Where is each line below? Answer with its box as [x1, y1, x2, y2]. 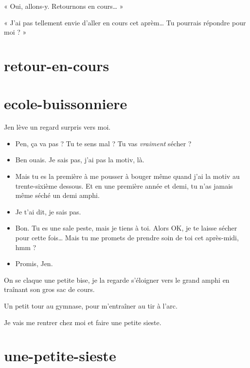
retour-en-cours [4, 55, 109, 75]
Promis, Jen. [15, 258, 53, 269]
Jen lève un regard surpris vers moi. [4, 122, 111, 132]
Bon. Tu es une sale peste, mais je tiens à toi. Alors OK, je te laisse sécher [15, 223, 237, 233]
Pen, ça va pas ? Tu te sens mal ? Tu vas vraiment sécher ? [15, 138, 192, 148]
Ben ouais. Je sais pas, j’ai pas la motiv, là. [15, 155, 144, 165]
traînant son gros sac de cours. [4, 284, 95, 294]
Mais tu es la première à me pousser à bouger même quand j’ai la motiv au [15, 171, 240, 181]
